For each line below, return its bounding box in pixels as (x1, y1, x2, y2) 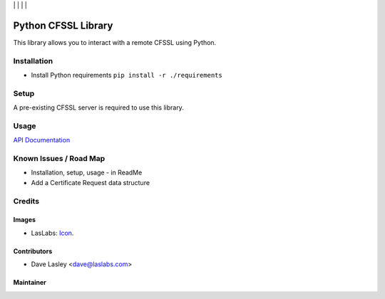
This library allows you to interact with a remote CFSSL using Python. (13, 38, 217, 46)
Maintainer (13, 278, 46, 287)
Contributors (13, 246, 53, 256)
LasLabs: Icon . (31, 229, 74, 237)
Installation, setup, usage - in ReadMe (31, 168, 143, 177)
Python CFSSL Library (13, 19, 113, 31)
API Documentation (13, 136, 71, 145)
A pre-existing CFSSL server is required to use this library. (13, 103, 185, 112)
